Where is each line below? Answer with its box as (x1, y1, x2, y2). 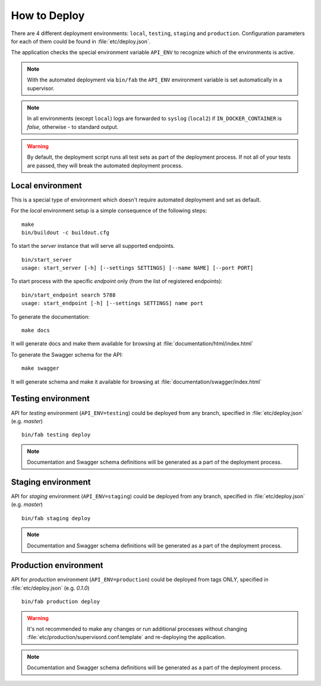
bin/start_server (21, 256, 72, 263)
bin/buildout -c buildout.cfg (21, 229, 110, 236)
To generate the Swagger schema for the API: (11, 351, 123, 358)
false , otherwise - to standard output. (27, 123, 119, 130)
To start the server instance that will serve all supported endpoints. (11, 243, 175, 250)
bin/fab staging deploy (21, 515, 91, 521)
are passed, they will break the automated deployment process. (27, 162, 183, 169)
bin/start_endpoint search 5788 (21, 291, 116, 298)
